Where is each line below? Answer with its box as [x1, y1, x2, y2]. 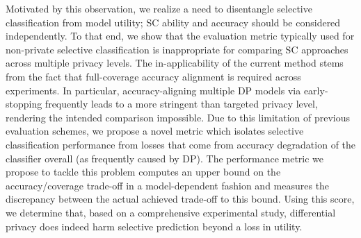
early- [303, 83, 328, 97]
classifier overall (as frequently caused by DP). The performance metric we [6, 151, 324, 165]
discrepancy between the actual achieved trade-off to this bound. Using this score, [6, 192, 355, 206]
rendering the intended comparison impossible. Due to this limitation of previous [6, 110, 351, 124]
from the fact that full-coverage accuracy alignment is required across [6, 69, 301, 83]
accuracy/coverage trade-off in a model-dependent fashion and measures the [6, 178, 330, 192]
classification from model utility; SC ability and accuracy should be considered [6, 15, 341, 29]
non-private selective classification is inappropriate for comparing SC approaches [6, 42, 348, 56]
